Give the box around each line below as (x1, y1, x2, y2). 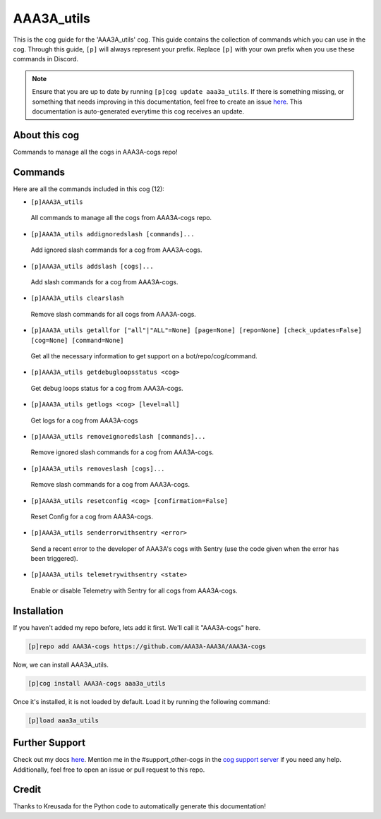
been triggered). (30, 554, 78, 563)
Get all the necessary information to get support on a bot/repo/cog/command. (30, 352, 258, 360)
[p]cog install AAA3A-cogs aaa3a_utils (28, 679, 166, 687)
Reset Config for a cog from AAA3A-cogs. (30, 512, 153, 521)
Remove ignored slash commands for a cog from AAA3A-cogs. (30, 448, 214, 456)
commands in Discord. (13, 55, 79, 63)
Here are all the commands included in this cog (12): (13, 184, 165, 193)
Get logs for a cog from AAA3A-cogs (30, 416, 138, 425)
